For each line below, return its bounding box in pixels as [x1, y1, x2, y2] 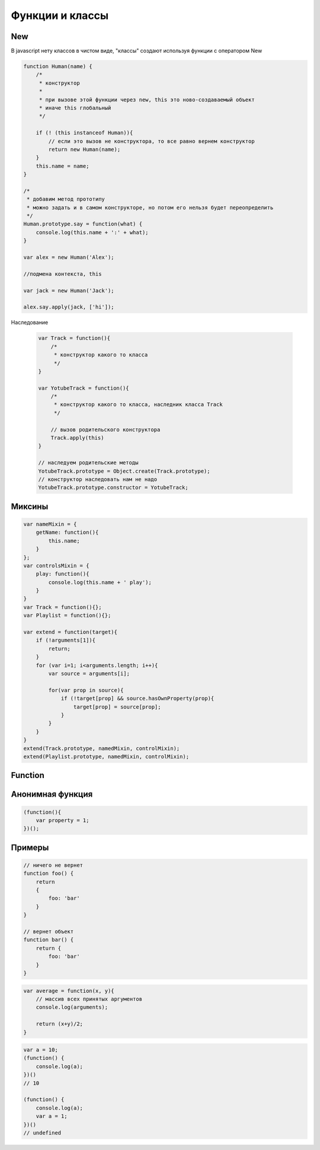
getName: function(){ [36, 529, 99, 536]
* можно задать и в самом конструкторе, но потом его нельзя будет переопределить [27, 204, 274, 211]
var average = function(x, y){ [23, 987, 115, 994]
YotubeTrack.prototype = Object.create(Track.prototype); [38, 467, 210, 474]
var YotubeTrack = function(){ [38, 384, 130, 391]
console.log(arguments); [36, 1004, 108, 1011]
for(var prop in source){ [48, 687, 124, 693]
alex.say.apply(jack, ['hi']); [23, 304, 115, 311]
